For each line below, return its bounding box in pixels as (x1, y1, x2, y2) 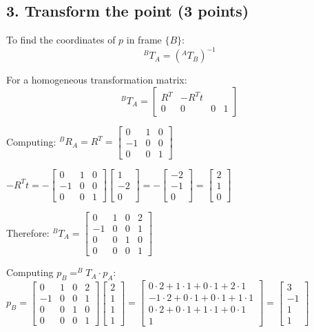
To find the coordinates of (6, 32, 116, 47)
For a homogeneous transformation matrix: (6, 72, 187, 87)
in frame (126, 32, 162, 47)
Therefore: (6, 225, 50, 240)
